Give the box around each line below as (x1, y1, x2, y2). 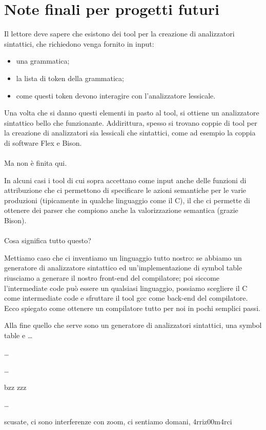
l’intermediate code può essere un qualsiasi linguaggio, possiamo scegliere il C (4, 282, 248, 293)
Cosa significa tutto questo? (4, 235, 91, 246)
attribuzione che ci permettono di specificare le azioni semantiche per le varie (4, 185, 247, 196)
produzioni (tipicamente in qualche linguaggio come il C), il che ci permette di (4, 194, 250, 205)
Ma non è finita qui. (4, 158, 67, 168)
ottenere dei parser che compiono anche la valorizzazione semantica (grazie (4, 205, 238, 216)
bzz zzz (4, 381, 27, 392)
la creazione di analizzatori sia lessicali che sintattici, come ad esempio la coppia (4, 127, 256, 138)
